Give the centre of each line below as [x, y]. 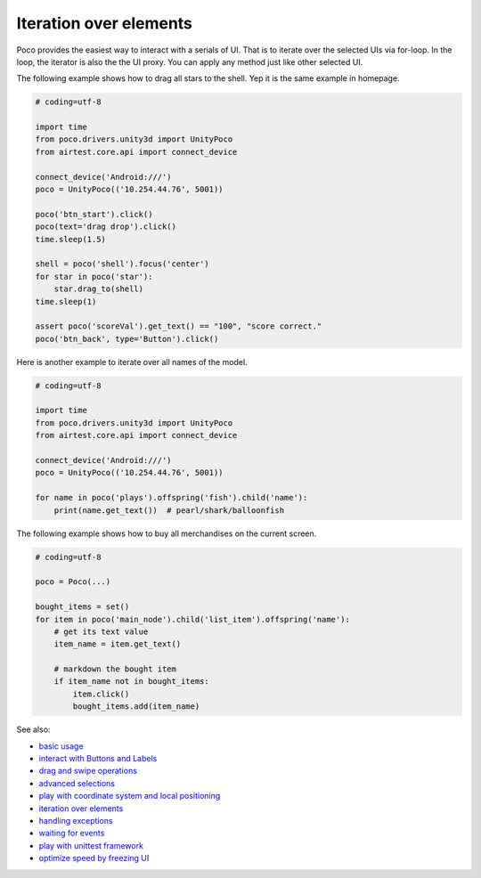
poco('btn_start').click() [94, 214]
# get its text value [101, 631]
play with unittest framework [91, 845]
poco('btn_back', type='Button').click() [127, 339]
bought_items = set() [82, 607]
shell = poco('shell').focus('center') [122, 264]
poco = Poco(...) [73, 582]
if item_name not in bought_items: [131, 682]
